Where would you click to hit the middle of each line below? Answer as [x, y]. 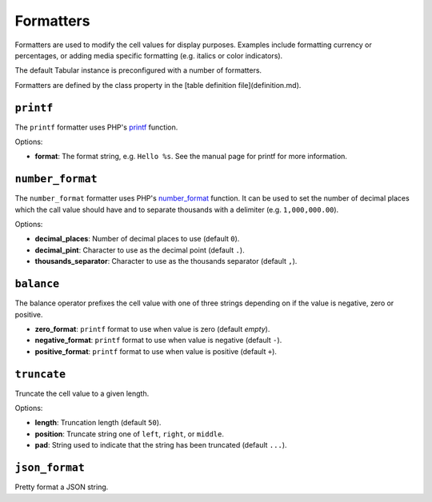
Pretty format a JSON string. [62, 487]
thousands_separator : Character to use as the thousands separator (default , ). [166, 261]
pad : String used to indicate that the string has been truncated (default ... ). [161, 445]
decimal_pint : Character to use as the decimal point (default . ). [140, 250]
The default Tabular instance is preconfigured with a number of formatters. [138, 70]
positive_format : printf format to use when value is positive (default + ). [156, 351]
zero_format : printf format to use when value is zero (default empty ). [152, 329]
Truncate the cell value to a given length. [82, 393]
